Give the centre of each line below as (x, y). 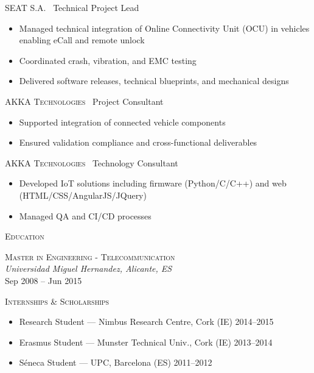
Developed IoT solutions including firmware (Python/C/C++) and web (153, 183)
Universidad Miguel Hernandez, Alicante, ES (89, 268)
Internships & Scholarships (57, 301)
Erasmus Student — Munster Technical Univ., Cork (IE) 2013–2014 (146, 342)
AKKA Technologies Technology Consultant (92, 162)
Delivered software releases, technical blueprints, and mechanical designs (154, 81)
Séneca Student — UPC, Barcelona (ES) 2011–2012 (116, 362)
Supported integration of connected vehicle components (122, 122)
